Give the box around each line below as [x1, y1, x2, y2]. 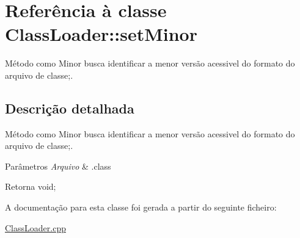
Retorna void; [5, 180, 56, 193]
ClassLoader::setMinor [5, 21, 197, 46]
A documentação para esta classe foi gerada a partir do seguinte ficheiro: [5, 201, 277, 214]
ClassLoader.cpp [5, 221, 66, 234]
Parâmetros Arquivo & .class [5, 159, 111, 172]
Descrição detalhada [5, 98, 134, 117]
